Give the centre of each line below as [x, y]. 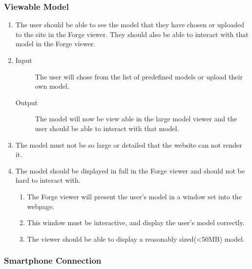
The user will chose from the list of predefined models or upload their [139, 76]
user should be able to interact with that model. [107, 128]
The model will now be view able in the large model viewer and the [136, 119]
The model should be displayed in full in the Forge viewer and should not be [130, 170]
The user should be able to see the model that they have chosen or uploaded [130, 25]
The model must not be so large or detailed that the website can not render [129, 144]
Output [26, 102]
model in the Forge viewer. [55, 44]
